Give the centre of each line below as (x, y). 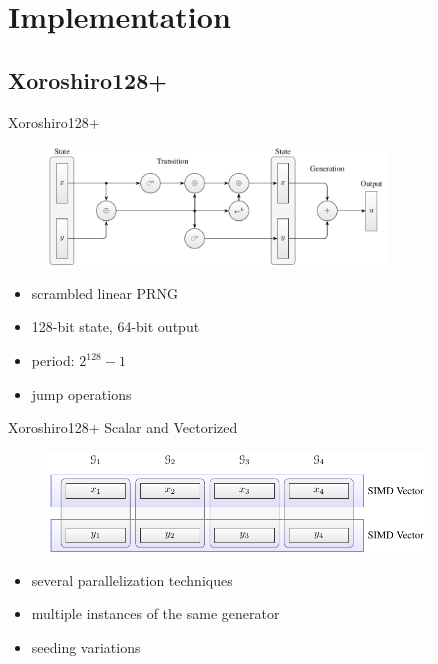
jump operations (81, 393)
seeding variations (86, 646)
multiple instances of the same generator (155, 613)
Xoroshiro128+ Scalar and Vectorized (123, 427)
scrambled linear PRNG (104, 292)
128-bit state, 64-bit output (115, 326)
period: (53, 360)
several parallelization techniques (132, 579)
